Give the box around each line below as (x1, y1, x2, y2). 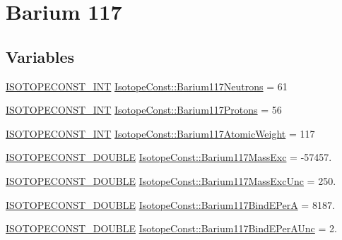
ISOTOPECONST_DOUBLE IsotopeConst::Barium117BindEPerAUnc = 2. (6, 221, 337, 236)
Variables (6, 45, 75, 67)
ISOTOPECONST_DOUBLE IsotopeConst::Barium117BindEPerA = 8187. (6, 197, 335, 212)
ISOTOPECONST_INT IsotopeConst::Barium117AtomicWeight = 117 (6, 126, 315, 140)
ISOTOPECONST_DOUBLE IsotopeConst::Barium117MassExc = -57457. (6, 150, 332, 164)
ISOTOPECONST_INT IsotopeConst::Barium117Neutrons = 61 (6, 78, 288, 93)
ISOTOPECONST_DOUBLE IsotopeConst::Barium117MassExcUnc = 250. (6, 173, 336, 188)
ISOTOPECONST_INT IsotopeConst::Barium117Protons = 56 (6, 102, 282, 117)
